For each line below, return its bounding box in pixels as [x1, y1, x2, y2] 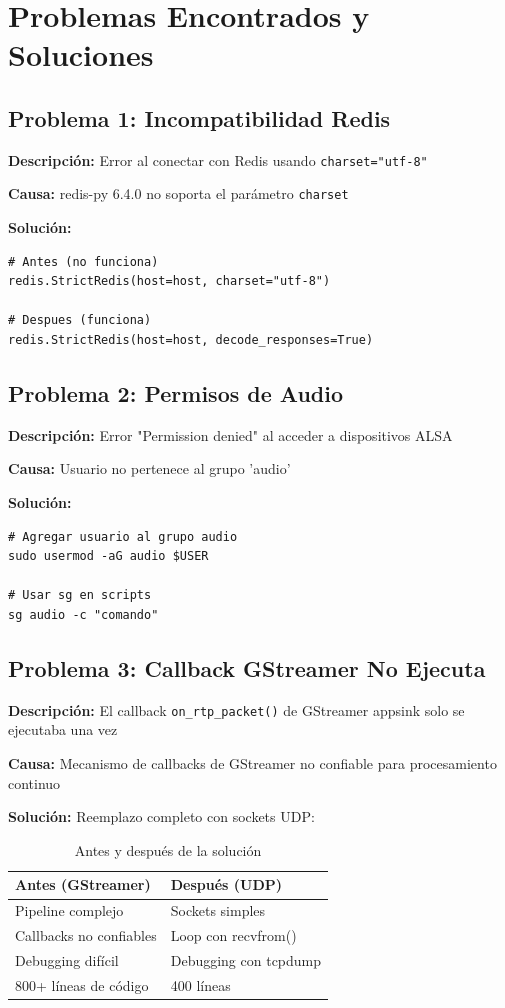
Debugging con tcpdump [170, 949, 322, 970]
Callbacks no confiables [15, 925, 157, 946]
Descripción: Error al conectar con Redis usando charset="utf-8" [8, 149, 428, 170]
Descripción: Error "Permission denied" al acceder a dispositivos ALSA [8, 424, 453, 445]
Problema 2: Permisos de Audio [8, 378, 344, 409]
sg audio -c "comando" [8, 608, 159, 622]
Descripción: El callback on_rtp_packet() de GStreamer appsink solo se [8, 699, 465, 720]
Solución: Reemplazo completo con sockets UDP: [8, 806, 315, 827]
